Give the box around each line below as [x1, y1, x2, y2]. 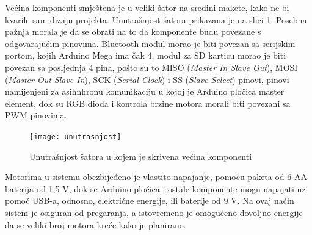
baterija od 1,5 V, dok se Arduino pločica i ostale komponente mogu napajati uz [5, 182, 306, 195]
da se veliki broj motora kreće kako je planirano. [5, 218, 186, 231]
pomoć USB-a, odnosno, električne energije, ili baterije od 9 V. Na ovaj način [5, 194, 294, 207]
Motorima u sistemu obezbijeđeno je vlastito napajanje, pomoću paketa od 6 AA [5, 170, 307, 183]
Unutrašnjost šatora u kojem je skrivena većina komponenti [29, 150, 252, 162]
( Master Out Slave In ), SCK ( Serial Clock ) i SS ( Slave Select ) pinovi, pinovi [5, 73, 289, 85]
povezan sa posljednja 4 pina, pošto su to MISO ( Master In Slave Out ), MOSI [5, 60, 298, 73]
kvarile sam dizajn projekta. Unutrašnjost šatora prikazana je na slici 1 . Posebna [5, 13, 307, 26]
